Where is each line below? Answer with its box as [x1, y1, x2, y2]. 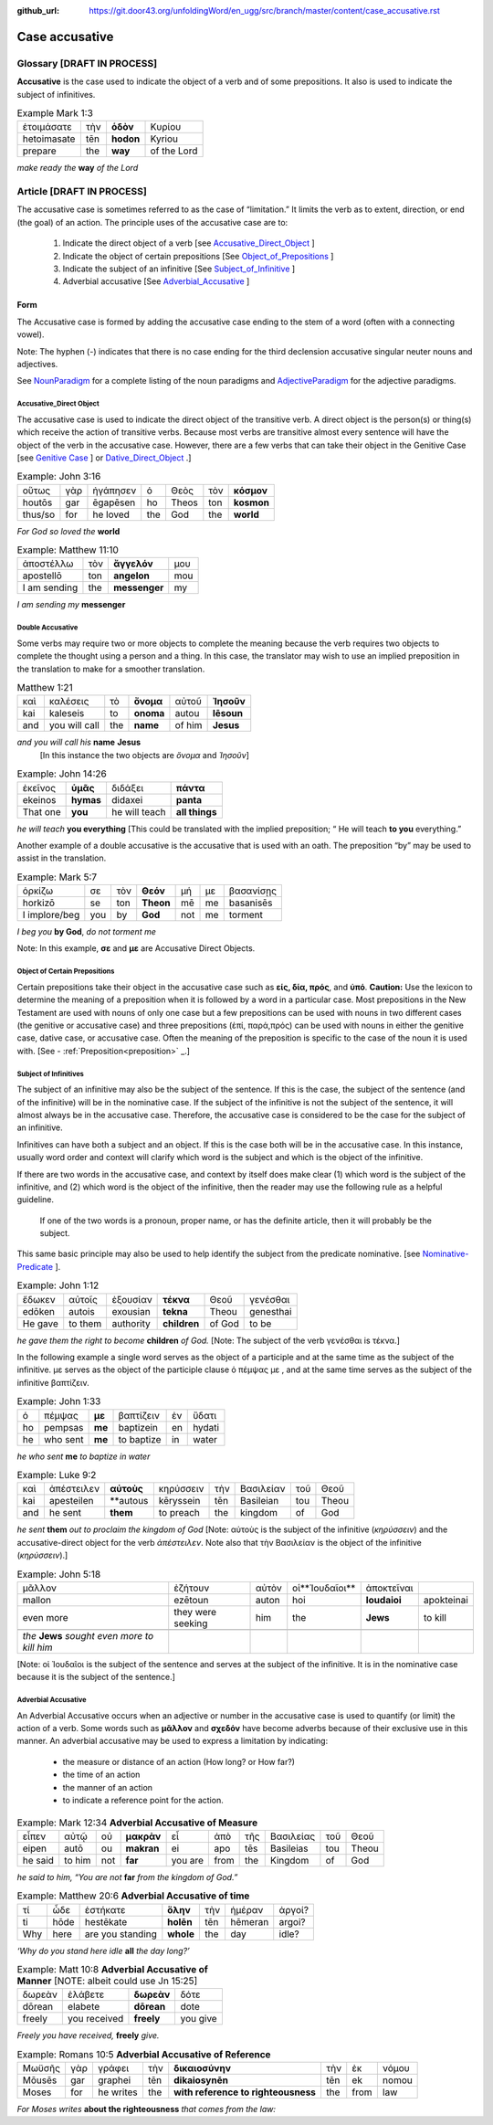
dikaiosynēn [173, 2074, 228, 2087]
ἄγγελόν [113, 557, 154, 570]
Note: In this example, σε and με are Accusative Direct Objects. [16, 943, 256, 954]
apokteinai [423, 1593, 469, 1606]
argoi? [278, 1915, 306, 1928]
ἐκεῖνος [22, 781, 57, 794]
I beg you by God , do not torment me [16, 926, 157, 937]
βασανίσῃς [228, 884, 278, 897]
